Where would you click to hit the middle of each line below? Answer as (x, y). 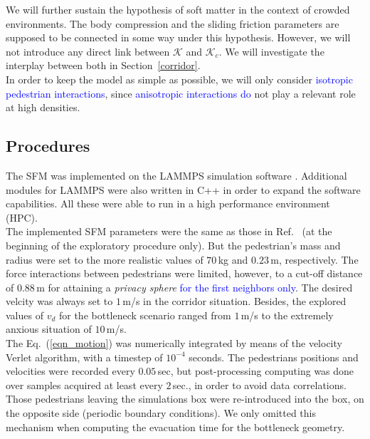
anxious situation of (49, 329)
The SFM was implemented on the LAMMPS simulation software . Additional (176, 175)
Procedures (48, 146)
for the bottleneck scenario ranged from (145, 315)
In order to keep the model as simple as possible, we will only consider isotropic (179, 79)
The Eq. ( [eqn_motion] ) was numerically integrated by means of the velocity (174, 343)
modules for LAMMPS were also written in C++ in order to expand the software (183, 189)
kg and (233, 259)
